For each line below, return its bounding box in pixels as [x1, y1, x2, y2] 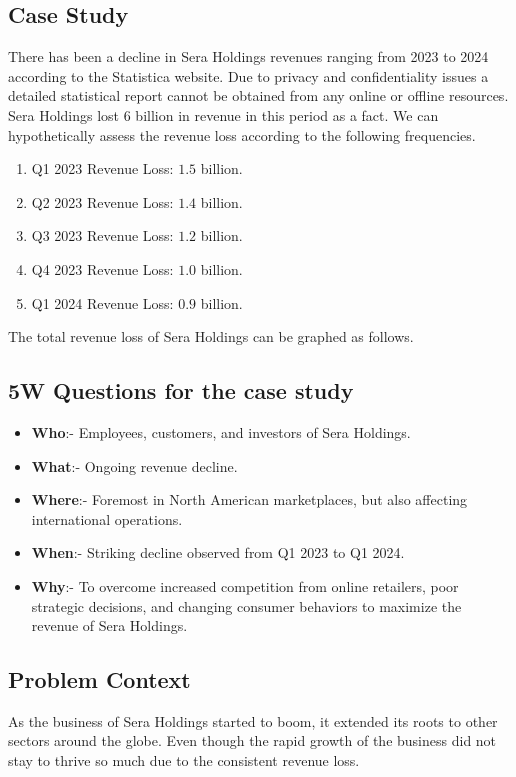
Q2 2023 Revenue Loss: [31, 191, 174, 212]
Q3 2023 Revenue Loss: [31, 225, 174, 246]
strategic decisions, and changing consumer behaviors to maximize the [31, 595, 462, 616]
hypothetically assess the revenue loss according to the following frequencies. [8, 124, 476, 145]
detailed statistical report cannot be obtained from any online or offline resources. [8, 85, 509, 106]
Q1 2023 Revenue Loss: [31, 158, 174, 179]
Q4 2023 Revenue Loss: [31, 258, 174, 279]
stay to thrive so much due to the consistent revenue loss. [8, 750, 360, 771]
